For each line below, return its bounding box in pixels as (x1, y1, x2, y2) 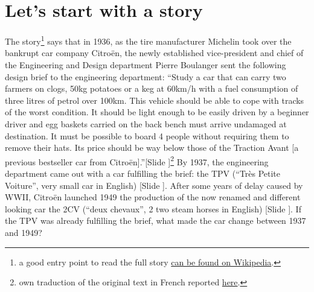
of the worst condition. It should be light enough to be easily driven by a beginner (5, 106, 309, 118)
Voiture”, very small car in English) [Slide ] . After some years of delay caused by (5, 179, 303, 191)
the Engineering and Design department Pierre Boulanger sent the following (5, 58, 286, 71)
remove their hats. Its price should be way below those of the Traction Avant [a (5, 141, 299, 154)
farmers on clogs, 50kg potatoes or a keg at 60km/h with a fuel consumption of (5, 82, 298, 95)
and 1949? (5, 226, 42, 238)
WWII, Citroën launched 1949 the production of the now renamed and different (5, 191, 301, 203)
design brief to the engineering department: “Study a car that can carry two (5, 70, 286, 83)
